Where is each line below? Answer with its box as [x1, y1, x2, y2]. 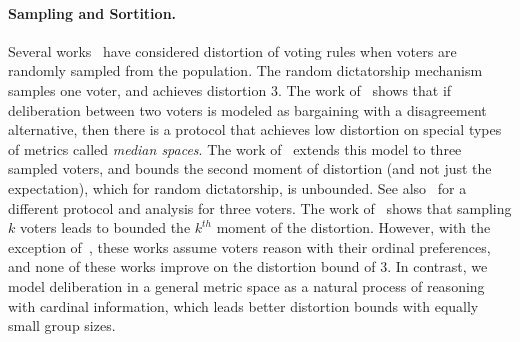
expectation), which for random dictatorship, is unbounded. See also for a [8, 177, 467, 198]
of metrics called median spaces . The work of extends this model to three [8, 138, 462, 159]
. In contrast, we [387, 256, 488, 277]
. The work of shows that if [277, 79, 452, 100]
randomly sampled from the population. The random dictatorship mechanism [8, 60, 483, 81]
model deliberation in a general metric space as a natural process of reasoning [8, 275, 485, 296]
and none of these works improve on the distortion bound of [8, 256, 376, 277]
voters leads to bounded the [19, 217, 191, 238]
